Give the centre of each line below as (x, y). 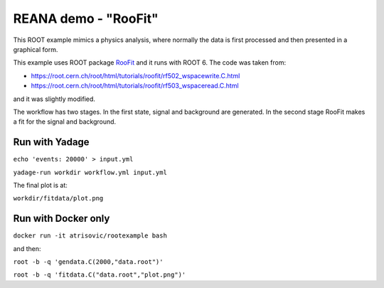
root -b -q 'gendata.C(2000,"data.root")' (88, 262)
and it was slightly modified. (54, 99)
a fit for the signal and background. (65, 122)
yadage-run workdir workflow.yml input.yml (90, 172)
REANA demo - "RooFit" (86, 18)
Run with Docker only (62, 219)
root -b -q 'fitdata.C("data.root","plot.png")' (100, 275)
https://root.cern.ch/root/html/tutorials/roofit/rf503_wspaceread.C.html (135, 86)
